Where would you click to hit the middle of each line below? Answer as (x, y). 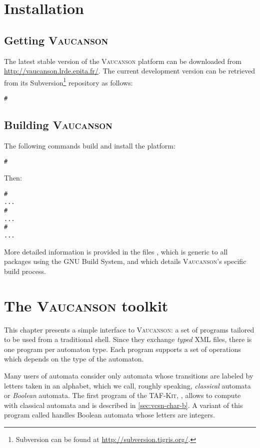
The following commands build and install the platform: (90, 145)
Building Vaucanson (58, 125)
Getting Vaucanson (56, 40)
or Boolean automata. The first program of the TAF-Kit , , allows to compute (122, 395)
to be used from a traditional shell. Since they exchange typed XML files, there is (128, 339)
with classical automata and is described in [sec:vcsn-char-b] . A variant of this (123, 405)
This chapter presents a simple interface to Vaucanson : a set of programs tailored (129, 329)
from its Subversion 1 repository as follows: (68, 81)
